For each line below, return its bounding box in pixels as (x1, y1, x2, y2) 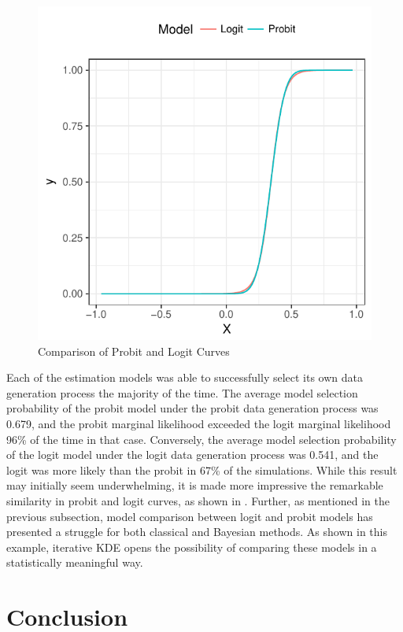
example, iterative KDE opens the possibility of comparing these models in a (6, 538, 377, 555)
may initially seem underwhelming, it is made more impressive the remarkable (6, 477, 383, 493)
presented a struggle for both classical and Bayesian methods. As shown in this (6, 523, 387, 540)
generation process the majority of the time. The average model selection (6, 384, 358, 401)
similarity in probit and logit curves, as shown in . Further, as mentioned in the (6, 492, 390, 508)
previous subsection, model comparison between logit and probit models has (6, 508, 373, 524)
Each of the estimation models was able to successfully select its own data (6, 369, 364, 386)
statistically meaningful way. (6, 554, 143, 571)
